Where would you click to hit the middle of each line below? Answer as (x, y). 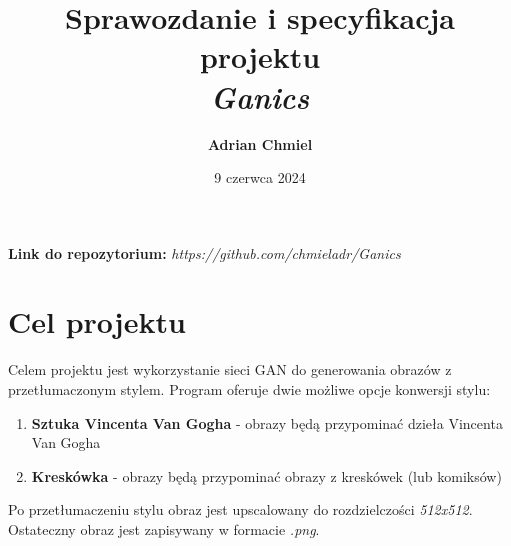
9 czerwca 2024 (260, 177)
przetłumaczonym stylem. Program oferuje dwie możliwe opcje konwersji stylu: (249, 389)
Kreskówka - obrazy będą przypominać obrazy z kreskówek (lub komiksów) (266, 475)
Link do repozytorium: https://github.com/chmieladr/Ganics (204, 252)
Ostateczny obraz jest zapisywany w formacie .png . (164, 528)
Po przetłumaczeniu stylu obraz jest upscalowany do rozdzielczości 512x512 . (240, 509)
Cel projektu (97, 321)
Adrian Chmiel (260, 143)
